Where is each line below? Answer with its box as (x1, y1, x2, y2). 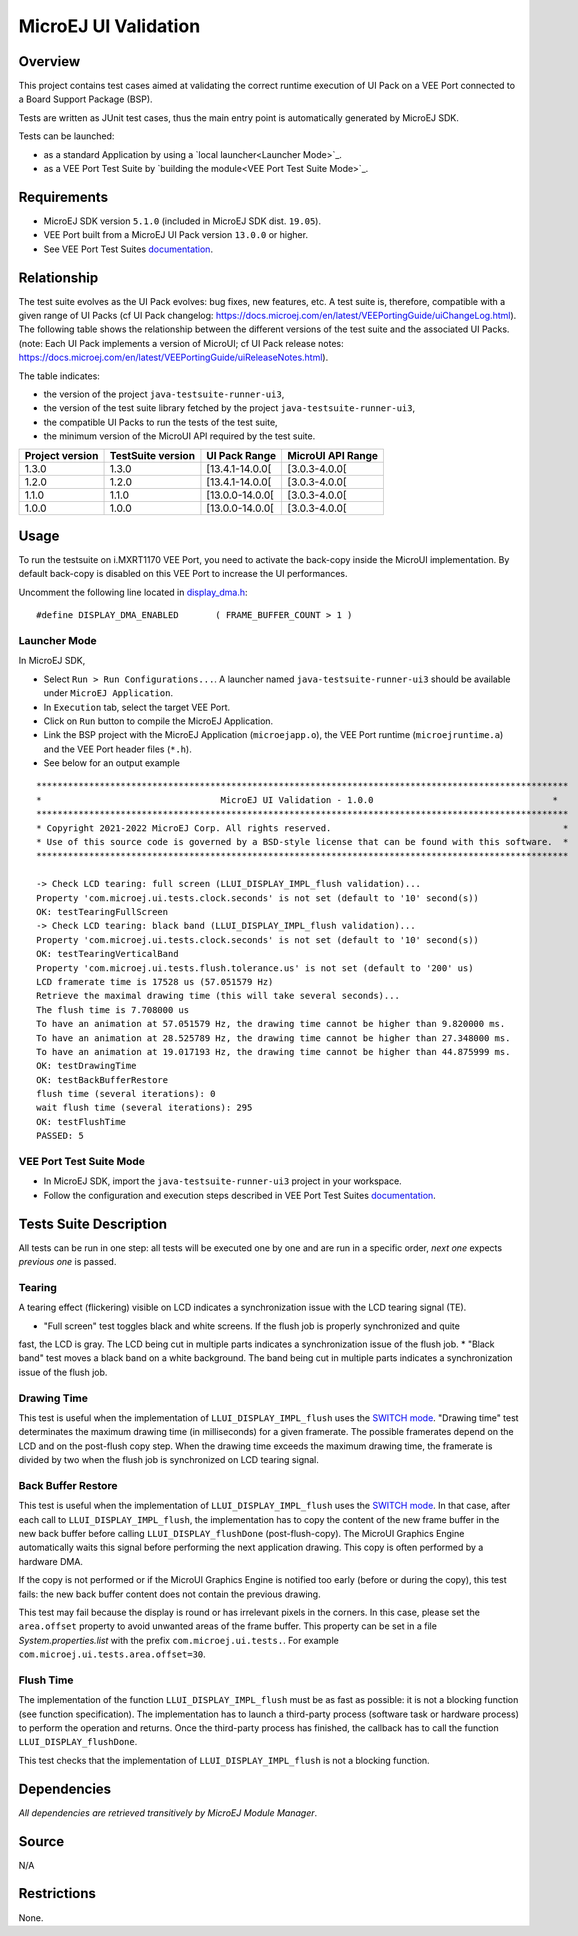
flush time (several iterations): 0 (36, 1088, 216, 1100)
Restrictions (18, 1885, 97, 1902)
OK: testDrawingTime (36, 1060, 137, 1072)
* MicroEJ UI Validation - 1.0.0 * (36, 794, 559, 805)
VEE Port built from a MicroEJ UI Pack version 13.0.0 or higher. (43, 229, 309, 241)
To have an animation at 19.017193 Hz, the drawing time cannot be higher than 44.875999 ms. (36, 1046, 511, 1057)
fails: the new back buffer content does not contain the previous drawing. (18, 1588, 321, 1600)
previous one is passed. (18, 1256, 117, 1268)
